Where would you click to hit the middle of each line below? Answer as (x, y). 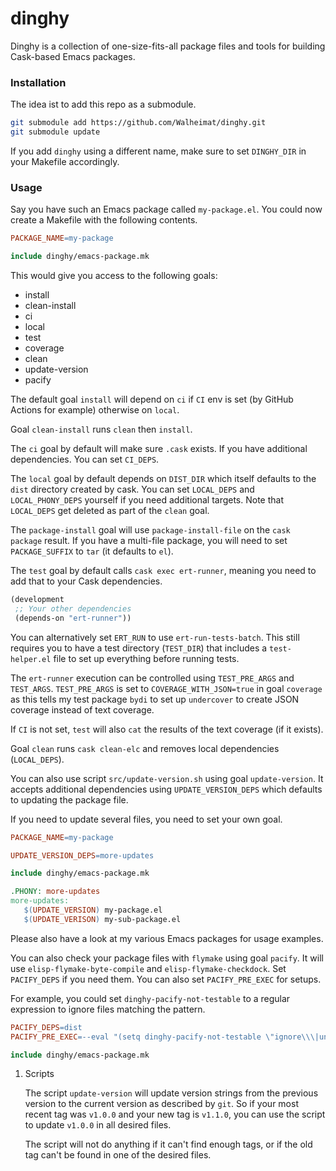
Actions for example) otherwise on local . (95, 410)
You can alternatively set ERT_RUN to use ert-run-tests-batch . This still (155, 637)
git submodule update (55, 132)
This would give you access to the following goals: (114, 276)
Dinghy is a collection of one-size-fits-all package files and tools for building (168, 46)
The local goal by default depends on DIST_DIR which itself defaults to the (163, 479)
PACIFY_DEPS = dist (46, 1027)
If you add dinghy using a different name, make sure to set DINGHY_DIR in (158, 151)
